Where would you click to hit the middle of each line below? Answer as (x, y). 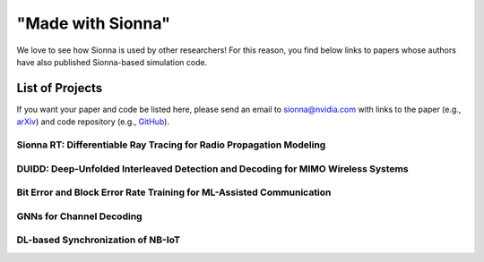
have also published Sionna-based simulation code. (112, 62)
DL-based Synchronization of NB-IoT (99, 240)
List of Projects (60, 88)
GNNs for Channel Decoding (79, 216)
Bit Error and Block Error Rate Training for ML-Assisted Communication (174, 192)
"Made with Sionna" (93, 23)
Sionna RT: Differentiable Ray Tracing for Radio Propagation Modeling (171, 145)
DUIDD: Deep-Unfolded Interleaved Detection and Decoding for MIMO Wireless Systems (212, 168)
